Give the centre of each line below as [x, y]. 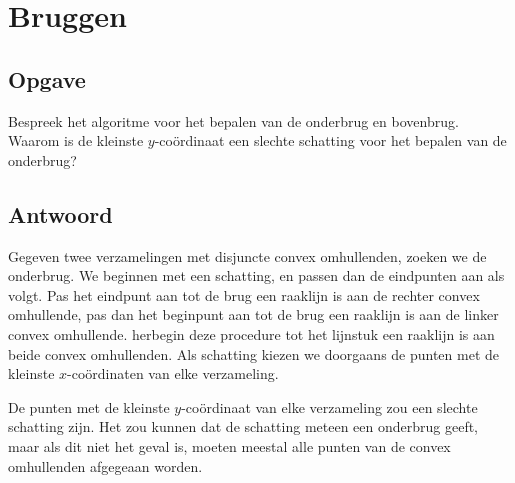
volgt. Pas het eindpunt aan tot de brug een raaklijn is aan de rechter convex [244, 294]
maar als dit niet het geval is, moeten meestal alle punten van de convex [229, 445]
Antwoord [60, 213]
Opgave [47, 78]
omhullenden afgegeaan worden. [105, 465]
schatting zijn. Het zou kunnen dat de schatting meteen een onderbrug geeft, [243, 426]
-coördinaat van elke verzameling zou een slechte [329, 406]
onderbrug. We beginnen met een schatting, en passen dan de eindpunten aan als [256, 275]
